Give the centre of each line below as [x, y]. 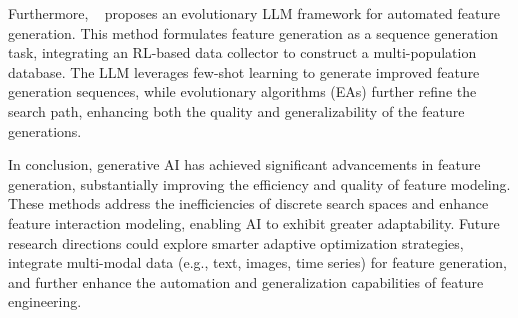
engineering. [45, 301]
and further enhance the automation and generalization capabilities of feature [246, 281]
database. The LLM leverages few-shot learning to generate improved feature [244, 71]
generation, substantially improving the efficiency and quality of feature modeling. [259, 183]
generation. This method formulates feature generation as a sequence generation [253, 32]
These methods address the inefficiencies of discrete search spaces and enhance [248, 203]
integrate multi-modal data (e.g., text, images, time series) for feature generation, [257, 262]
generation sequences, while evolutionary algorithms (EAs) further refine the [242, 91]
